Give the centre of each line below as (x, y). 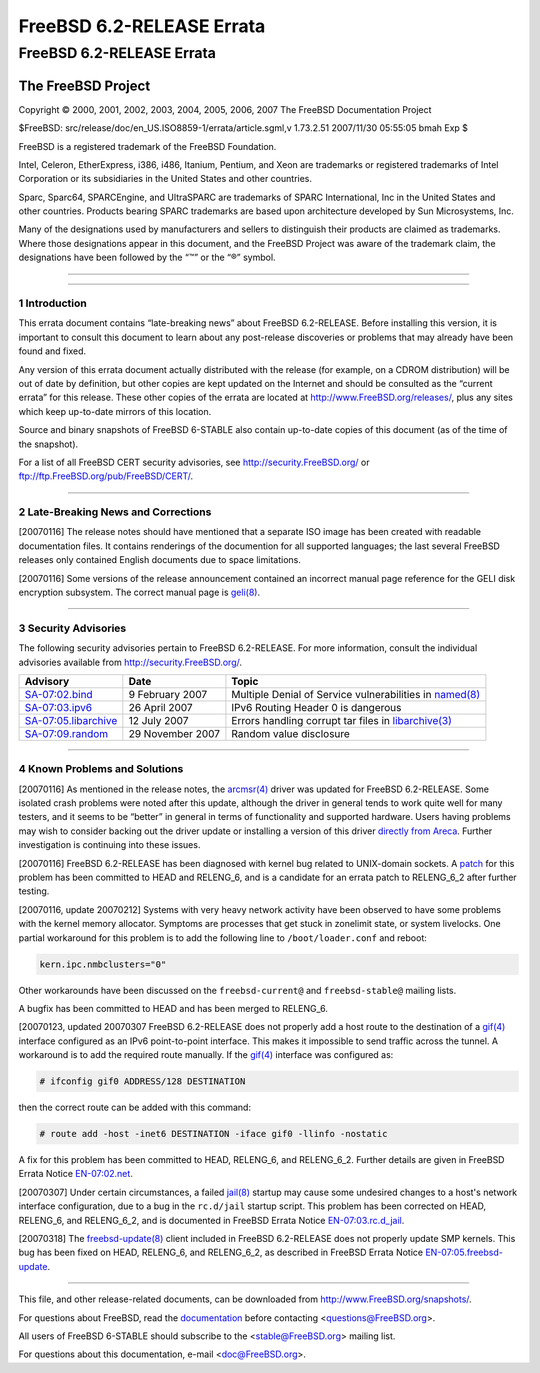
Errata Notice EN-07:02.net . (76, 1174)
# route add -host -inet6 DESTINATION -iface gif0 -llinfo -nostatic (213, 1134)
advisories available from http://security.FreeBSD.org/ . (130, 662)
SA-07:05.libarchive (71, 720)
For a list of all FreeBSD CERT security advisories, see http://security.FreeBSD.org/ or (194, 462)
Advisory (47, 681)
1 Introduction (52, 303)
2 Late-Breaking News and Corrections (115, 512)
